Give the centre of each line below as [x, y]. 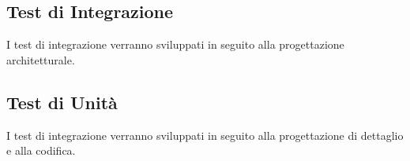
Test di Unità [62, 102]
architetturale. [41, 59]
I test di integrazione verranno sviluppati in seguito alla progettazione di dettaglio [205, 135]
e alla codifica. [41, 150]
